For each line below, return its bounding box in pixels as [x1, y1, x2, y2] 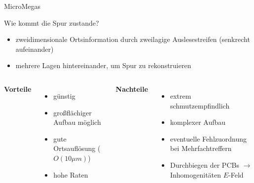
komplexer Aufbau [170, 117, 226, 127]
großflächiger [53, 107, 92, 117]
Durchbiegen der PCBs [170, 159, 239, 170]
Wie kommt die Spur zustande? [4, 17, 99, 28]
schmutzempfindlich [170, 100, 230, 110]
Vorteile [4, 83, 32, 94]
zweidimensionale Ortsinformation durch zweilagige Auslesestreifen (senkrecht [15, 34, 250, 44]
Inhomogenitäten [170, 169, 221, 180]
